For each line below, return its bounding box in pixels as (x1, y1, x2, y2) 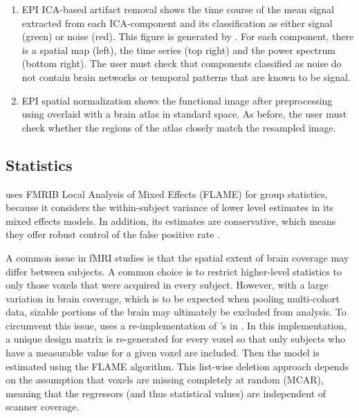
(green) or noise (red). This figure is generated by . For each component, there (21, 29, 354, 44)
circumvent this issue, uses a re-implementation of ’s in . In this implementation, (6, 318, 347, 332)
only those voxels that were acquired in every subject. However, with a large (6, 278, 329, 292)
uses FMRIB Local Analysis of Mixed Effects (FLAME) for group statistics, (6, 186, 328, 201)
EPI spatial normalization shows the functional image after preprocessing (21, 93, 333, 107)
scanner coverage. (6, 399, 80, 414)
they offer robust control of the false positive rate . (6, 227, 220, 242)
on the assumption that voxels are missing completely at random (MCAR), (6, 372, 324, 387)
